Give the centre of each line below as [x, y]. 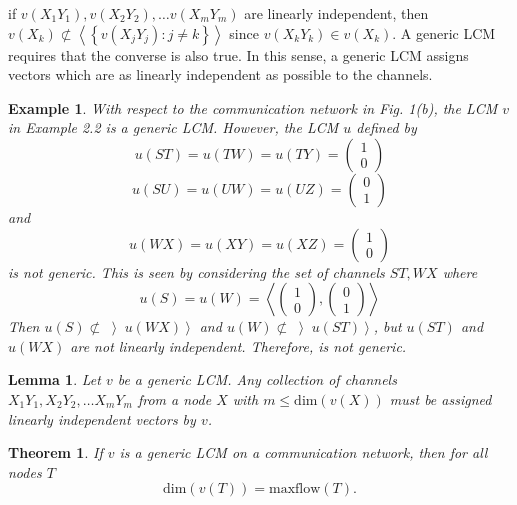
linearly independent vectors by [102, 418]
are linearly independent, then [336, 13]
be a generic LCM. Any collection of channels [257, 379]
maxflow [295, 489]
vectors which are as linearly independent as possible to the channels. [220, 74]
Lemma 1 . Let [54, 379]
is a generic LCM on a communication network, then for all [303, 452]
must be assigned [440, 398]
